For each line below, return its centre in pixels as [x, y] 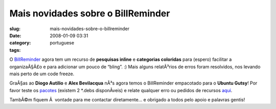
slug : [15, 29]
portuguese [62, 43]
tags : [15, 50]
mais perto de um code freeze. [42, 74]
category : [20, 43]
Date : [15, 35]
